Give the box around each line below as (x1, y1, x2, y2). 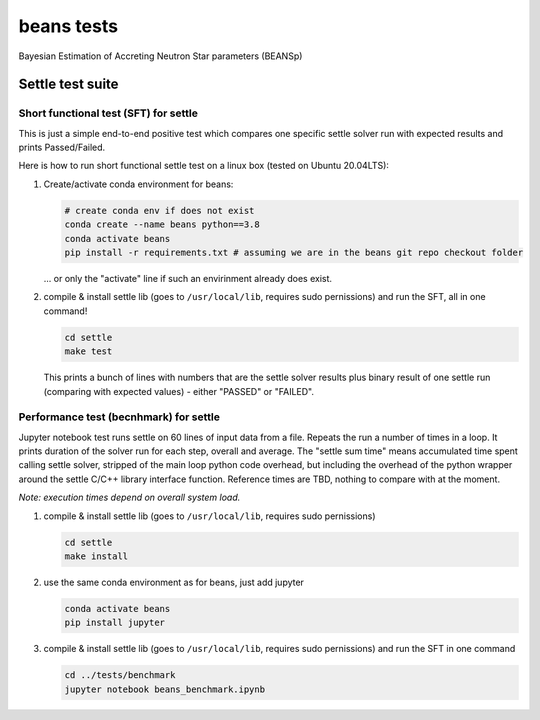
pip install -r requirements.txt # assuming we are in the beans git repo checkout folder (64, 247, 524, 259)
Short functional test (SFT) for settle (18, 106, 199, 120)
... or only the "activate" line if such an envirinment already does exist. (43, 273, 333, 285)
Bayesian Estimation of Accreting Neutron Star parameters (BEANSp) (18, 50, 303, 62)
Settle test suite (18, 76, 119, 93)
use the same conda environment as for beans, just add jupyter (43, 576, 305, 588)
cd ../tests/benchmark (64, 670, 176, 681)
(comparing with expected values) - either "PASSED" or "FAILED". (43, 385, 315, 397)
